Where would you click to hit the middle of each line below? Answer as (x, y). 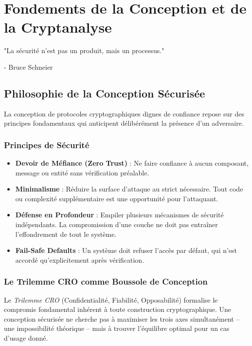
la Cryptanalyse (58, 27)
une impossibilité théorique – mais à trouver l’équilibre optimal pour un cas (117, 328)
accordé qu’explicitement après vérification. (80, 259)
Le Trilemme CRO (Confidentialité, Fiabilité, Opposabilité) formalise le (111, 299)
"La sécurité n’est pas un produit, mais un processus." (84, 50)
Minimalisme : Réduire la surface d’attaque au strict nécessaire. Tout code (129, 189)
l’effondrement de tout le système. (66, 234)
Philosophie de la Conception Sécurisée (105, 93)
